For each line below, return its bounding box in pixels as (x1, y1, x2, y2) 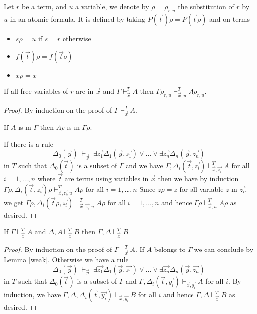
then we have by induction (158, 173, 239, 184)
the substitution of (178, 1, 234, 11)
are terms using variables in (64, 173, 149, 184)
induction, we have (4, 289, 61, 300)
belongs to (154, 244, 186, 254)
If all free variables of (4, 86, 68, 96)
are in (76, 86, 94, 96)
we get (4, 197, 24, 207)
